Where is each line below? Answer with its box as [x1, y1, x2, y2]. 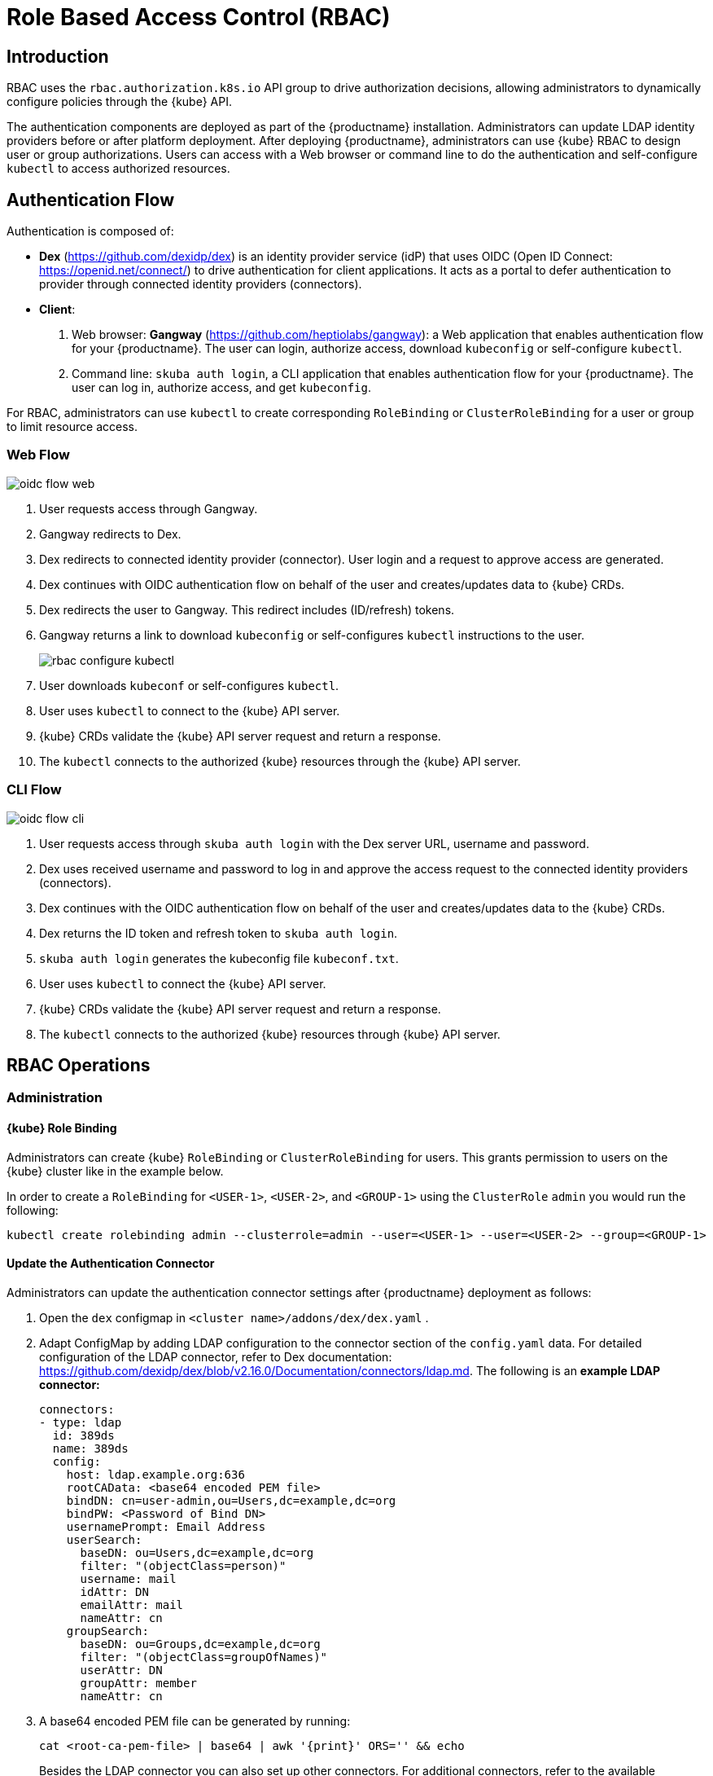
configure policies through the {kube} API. [7, 95, 232, 109]
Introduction [7, 46, 109, 67]
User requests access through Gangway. [39, 501, 258, 516]
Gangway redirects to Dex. [39, 526, 182, 541]
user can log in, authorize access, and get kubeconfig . [72, 380, 372, 395]
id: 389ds [52, 1428, 115, 1442]
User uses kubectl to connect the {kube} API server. [39, 976, 326, 991]
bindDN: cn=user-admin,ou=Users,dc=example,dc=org [66, 1493, 396, 1507]
